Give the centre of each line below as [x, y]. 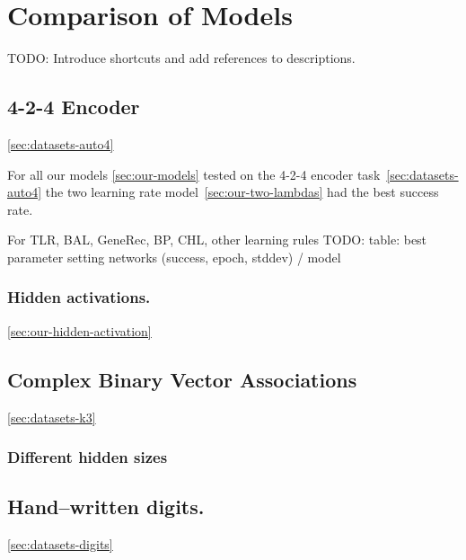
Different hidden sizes [88, 457]
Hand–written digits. [106, 507]
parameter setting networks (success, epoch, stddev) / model [174, 257]
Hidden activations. [79, 297]
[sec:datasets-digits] [60, 544]
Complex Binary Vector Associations [182, 379]
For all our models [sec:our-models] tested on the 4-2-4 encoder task [194, 174]
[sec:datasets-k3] [52, 417]
